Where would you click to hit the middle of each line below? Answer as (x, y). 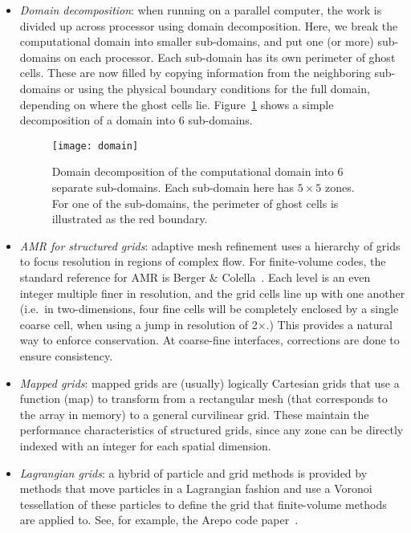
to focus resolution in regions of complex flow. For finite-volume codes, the (203, 261)
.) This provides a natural (329, 324)
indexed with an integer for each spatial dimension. (145, 445)
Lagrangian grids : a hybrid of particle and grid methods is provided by (193, 472)
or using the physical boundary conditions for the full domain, (217, 88)
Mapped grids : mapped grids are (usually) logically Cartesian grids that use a (210, 382)
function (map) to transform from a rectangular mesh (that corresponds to (203, 399)
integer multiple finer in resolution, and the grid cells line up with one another (212, 293)
